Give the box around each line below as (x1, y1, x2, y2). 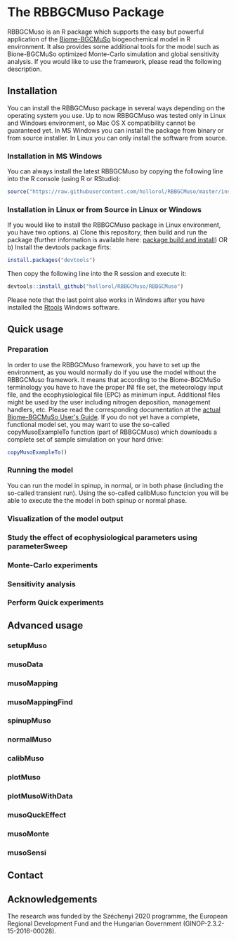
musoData (7, 659, 44, 669)
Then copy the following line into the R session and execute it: (7, 270, 187, 278)
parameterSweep (7, 541, 68, 551)
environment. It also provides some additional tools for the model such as (7, 42, 220, 51)
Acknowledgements (7, 893, 98, 905)
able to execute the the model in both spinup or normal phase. (7, 496, 188, 504)
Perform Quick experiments (7, 598, 104, 607)
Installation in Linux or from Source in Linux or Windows (7, 204, 202, 214)
